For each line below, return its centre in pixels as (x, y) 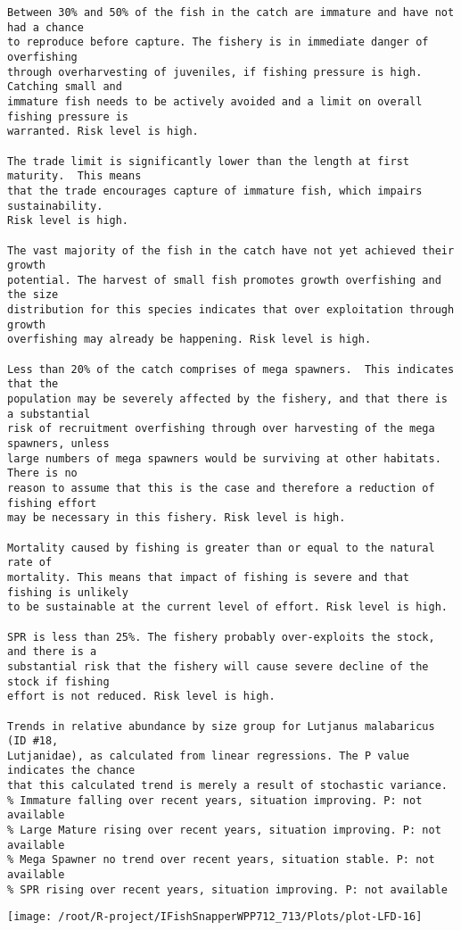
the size (33, 295)
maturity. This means (74, 176)
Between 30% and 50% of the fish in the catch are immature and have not (231, 12)
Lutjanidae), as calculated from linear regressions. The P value (209, 756)
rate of (30, 563)
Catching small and (65, 87)
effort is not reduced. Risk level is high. (141, 697)
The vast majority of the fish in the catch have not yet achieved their (231, 250)
